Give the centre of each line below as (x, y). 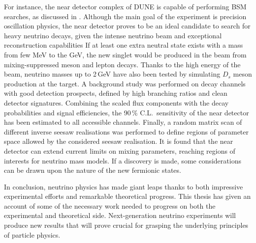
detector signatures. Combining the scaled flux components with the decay (116, 102)
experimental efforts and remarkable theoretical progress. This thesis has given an (128, 196)
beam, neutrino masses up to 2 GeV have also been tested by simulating (112, 74)
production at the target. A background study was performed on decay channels (125, 83)
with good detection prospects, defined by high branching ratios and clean (116, 93)
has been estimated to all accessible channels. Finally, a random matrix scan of (123, 122)
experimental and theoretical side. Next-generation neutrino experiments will (120, 215)
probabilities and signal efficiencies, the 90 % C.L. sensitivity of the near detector (127, 112)
